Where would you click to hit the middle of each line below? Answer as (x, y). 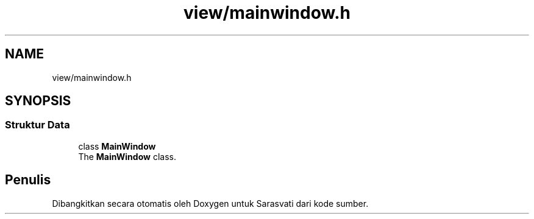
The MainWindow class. (127, 156)
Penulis (28, 180)
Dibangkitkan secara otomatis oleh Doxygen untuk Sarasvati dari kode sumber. (210, 203)
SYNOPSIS (38, 101)
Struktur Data (37, 125)
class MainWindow (117, 146)
